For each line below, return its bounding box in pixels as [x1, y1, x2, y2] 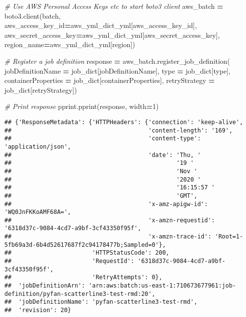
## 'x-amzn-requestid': [4, 216, 215, 224]
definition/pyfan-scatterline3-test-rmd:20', [4, 290, 155, 297]
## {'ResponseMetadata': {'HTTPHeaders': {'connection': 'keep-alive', [4, 118, 243, 126]
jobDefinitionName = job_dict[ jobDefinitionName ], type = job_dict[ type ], [4, 65, 231, 76]
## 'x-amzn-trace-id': [4, 233, 212, 240]
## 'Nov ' [4, 167, 197, 175]
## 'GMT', [4, 192, 197, 199]
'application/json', [4, 143, 72, 150]
